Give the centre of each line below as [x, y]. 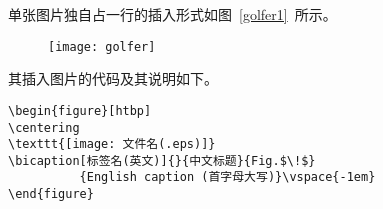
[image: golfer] [102, 46]
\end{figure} [51, 194]
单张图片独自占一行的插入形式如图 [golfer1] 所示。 [172, 14]
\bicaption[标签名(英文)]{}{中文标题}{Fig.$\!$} [162, 160]
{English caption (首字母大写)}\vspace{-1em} [227, 177]
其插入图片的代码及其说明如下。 [113, 78]
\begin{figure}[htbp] [80, 110]
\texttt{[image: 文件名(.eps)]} [112, 144]
